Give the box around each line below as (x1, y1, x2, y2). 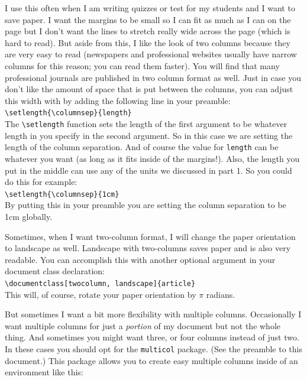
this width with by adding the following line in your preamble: (5, 94, 231, 106)
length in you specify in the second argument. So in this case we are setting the (5, 129, 293, 141)
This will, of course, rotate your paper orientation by (5, 288, 196, 300)
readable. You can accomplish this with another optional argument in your (5, 253, 276, 265)
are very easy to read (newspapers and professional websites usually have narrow (5, 48, 297, 60)
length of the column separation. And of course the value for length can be (5, 141, 279, 153)
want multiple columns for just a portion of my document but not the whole (5, 319, 281, 332)
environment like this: (5, 366, 83, 378)
